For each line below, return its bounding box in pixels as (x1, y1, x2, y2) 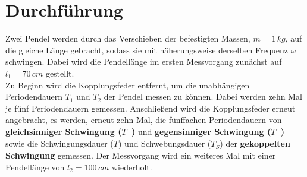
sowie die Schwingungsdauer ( (5, 137, 114, 150)
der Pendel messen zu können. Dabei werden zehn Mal (104, 90, 302, 103)
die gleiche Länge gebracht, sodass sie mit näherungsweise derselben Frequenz (5, 43, 289, 56)
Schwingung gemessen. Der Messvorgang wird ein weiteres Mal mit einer (5, 148, 276, 161)
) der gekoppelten (220, 137, 290, 150)
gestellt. (45, 67, 74, 79)
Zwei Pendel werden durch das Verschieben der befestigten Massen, (5, 32, 250, 45)
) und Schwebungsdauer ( (118, 137, 211, 150)
